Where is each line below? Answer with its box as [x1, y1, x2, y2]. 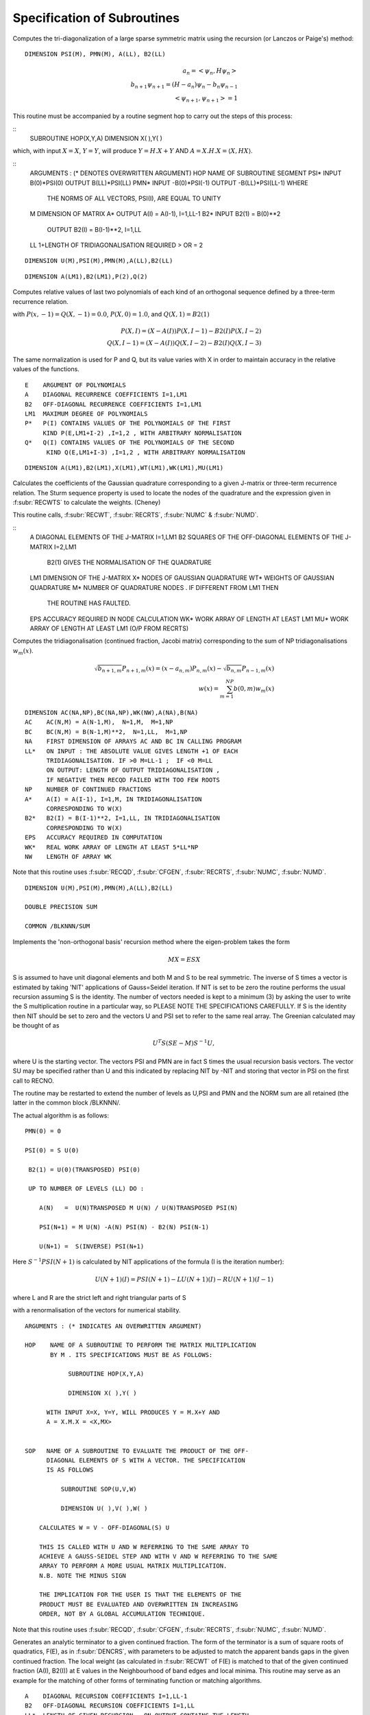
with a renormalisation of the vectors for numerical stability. [12, 1306, 181, 1314]
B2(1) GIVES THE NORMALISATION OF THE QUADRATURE [47, 558, 212, 567]
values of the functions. [12, 365, 80, 373]
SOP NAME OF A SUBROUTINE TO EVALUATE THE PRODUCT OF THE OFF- [25, 1447, 249, 1454]
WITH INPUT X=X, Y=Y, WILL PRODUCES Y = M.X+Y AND [46, 1408, 221, 1417]
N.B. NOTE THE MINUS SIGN [38, 1572, 127, 1579]
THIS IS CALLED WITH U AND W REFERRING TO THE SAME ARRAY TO [38, 1543, 249, 1550]
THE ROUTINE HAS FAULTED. [47, 599, 131, 607]
